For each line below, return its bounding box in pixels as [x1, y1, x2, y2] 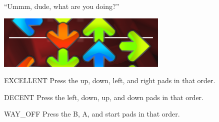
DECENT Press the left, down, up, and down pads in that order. [4, 92, 204, 102]
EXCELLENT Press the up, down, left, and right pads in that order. [4, 75, 215, 86]
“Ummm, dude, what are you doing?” [4, 1, 119, 11]
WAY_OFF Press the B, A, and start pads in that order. [4, 109, 180, 119]
